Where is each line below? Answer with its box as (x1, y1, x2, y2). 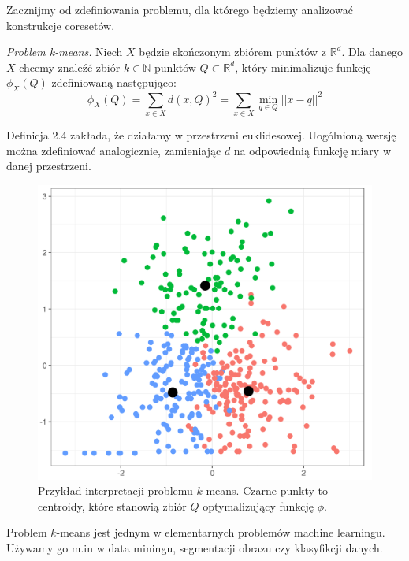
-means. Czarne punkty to (202, 482, 328, 499)
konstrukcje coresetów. (6, 17, 115, 33)
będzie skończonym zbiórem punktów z (139, 43, 326, 60)
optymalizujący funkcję (203, 497, 314, 514)
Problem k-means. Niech (6, 43, 123, 60)
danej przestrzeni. (6, 158, 91, 174)
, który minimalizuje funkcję (235, 58, 371, 75)
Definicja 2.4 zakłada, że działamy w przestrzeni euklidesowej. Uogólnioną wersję (6, 127, 396, 143)
